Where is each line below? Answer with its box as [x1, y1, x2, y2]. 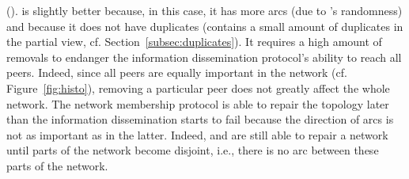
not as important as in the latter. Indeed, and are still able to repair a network [6, 126, 388, 143]
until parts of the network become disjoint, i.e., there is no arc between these [6, 142, 379, 158]
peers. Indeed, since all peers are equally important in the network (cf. [6, 64, 347, 81]
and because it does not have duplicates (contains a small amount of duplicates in [6, 17, 403, 34]
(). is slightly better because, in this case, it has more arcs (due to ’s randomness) [6, 2, 403, 18]
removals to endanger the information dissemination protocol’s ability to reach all [6, 48, 402, 65]
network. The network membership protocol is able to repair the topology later [6, 95, 389, 112]
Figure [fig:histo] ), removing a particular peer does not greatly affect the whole [6, 79, 390, 96]
